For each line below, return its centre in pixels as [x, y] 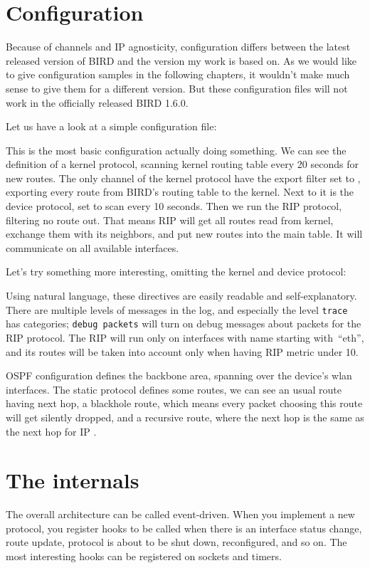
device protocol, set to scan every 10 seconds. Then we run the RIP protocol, [174, 206]
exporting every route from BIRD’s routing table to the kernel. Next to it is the [180, 192]
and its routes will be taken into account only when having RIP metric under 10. [182, 351]
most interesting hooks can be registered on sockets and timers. [144, 556]
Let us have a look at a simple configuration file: [111, 126]
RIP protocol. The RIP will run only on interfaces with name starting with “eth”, [185, 337]
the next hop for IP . [51, 431]
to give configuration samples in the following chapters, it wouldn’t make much [178, 74]
